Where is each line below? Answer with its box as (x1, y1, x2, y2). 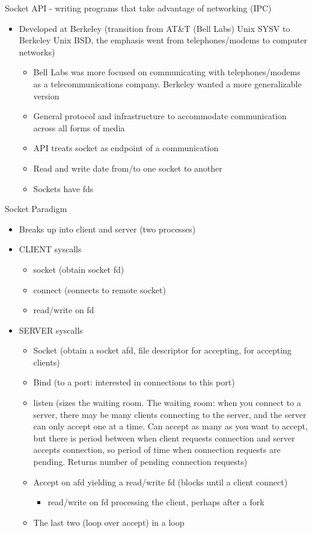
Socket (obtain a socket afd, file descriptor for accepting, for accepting (33, 344, 292, 357)
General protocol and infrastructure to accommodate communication (33, 110, 287, 122)
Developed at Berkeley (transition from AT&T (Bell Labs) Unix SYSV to (19, 22, 290, 34)
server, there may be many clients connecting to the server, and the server (33, 408, 307, 420)
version (33, 89, 60, 102)
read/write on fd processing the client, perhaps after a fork (47, 496, 265, 508)
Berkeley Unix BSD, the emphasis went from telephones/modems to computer (19, 34, 308, 46)
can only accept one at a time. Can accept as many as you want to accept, (33, 420, 308, 432)
